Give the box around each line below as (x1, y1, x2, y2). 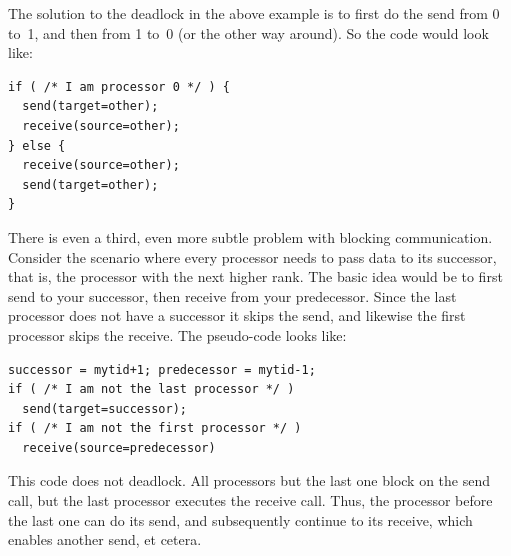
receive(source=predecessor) (22, 440, 216, 455)
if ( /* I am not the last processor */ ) (8, 382, 295, 397)
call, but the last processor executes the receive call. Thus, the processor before (8, 490, 493, 511)
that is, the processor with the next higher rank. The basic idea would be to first (8, 266, 503, 287)
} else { (8, 138, 66, 153)
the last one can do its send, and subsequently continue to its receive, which (8, 509, 473, 530)
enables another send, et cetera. (8, 529, 202, 550)
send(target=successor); (22, 401, 187, 416)
